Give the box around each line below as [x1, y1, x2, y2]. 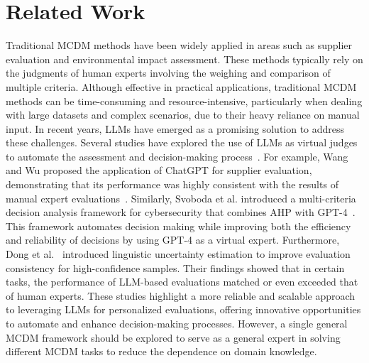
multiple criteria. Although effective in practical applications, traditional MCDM [6, 79, 357, 94]
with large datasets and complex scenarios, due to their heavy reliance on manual [6, 107, 360, 122]
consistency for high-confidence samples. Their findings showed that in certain [6, 260, 345, 275]
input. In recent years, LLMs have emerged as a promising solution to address [6, 121, 345, 136]
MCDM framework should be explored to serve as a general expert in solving [6, 330, 341, 345]
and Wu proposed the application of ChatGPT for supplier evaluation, [6, 163, 312, 178]
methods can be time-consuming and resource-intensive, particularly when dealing [6, 93, 363, 108]
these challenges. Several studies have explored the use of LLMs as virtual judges [6, 135, 358, 150]
